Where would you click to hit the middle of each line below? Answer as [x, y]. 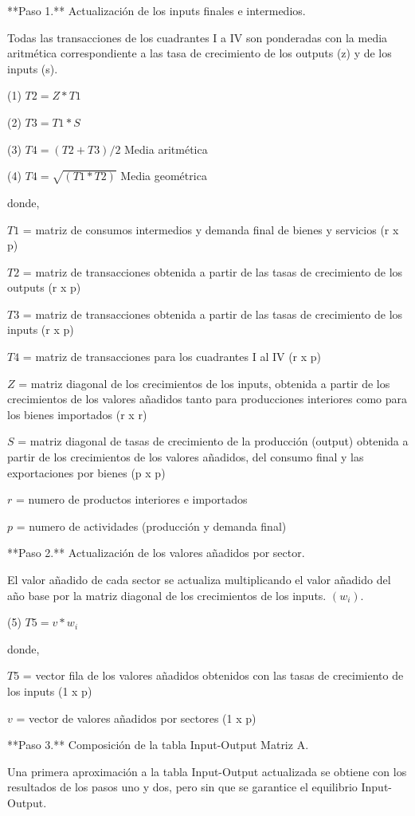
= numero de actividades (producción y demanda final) [151, 526]
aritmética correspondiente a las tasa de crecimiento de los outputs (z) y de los [200, 53]
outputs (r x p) [44, 287]
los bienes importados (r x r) [77, 414]
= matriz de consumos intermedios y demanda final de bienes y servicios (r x [211, 229]
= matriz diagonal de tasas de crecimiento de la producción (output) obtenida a [213, 441]
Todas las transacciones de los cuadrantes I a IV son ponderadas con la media [198, 37]
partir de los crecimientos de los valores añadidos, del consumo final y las [186, 457]
